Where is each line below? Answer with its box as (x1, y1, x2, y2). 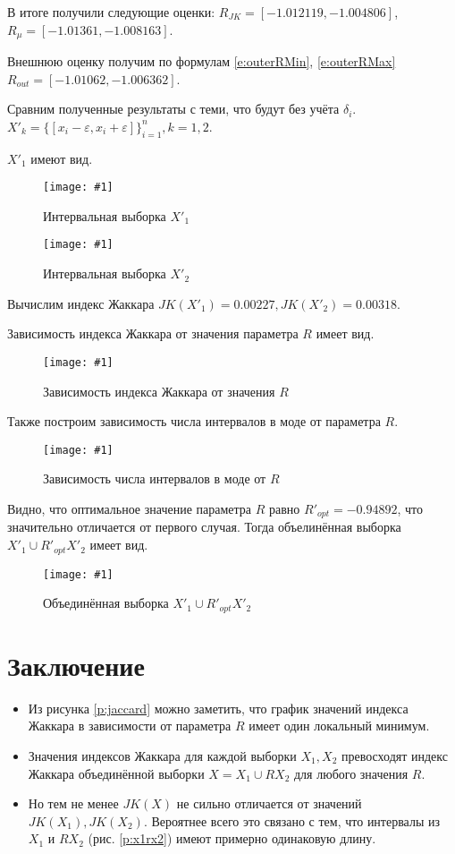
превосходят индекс (341, 746, 448, 764)
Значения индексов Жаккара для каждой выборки (28, 746, 297, 764)
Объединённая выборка (43, 594, 169, 612)
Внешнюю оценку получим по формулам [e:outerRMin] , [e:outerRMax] (7, 52, 396, 71)
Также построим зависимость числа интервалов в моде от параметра (7, 412, 381, 431)
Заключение (7, 646, 145, 683)
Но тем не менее (28, 794, 119, 813)
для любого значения (293, 764, 409, 782)
